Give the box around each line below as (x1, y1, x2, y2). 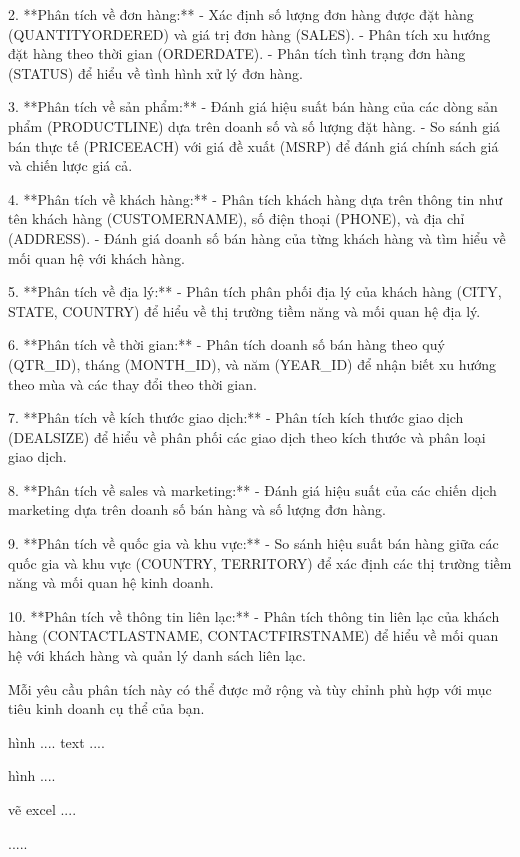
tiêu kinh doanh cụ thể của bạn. (8, 698, 205, 719)
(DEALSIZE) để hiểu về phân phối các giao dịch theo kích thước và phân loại (8, 426, 486, 447)
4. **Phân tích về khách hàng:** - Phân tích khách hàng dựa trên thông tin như (8, 188, 503, 209)
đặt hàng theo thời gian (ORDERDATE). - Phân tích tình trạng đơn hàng (8, 43, 466, 64)
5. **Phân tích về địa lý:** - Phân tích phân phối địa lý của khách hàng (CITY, (8, 281, 502, 302)
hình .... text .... (8, 731, 105, 752)
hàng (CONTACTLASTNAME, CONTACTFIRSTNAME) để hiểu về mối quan (8, 625, 499, 646)
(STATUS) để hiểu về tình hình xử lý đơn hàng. (8, 62, 303, 83)
